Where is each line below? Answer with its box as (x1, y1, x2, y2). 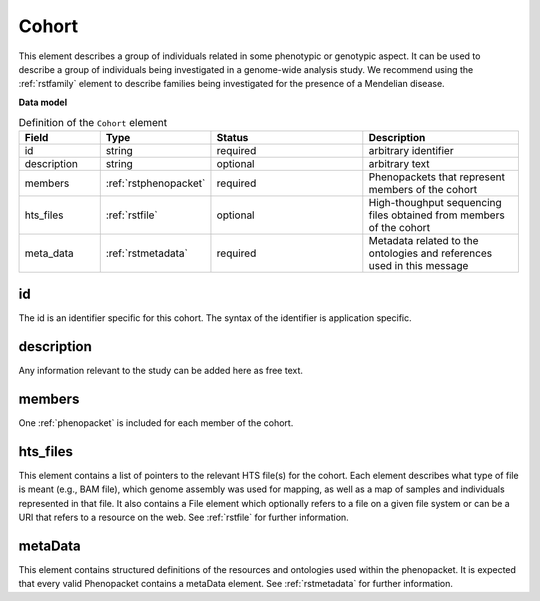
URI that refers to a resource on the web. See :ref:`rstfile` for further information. (18, 511, 349, 523)
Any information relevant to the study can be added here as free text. (18, 364, 304, 376)
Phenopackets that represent (368, 170, 505, 184)
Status (216, 131, 249, 145)
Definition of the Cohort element (18, 116, 168, 130)
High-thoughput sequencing (368, 196, 502, 210)
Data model (18, 96, 68, 108)
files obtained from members (368, 208, 505, 222)
